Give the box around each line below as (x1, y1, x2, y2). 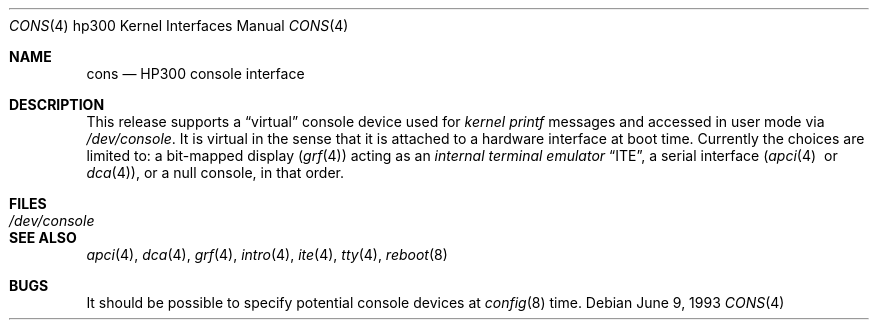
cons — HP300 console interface (86, 65, 305, 82)
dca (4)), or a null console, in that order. (86, 164, 344, 181)
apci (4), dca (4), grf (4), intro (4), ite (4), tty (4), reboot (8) (86, 246, 448, 263)
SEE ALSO (9, 229, 77, 246)
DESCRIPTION (9, 96, 105, 113)
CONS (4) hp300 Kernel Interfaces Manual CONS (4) (9, 17, 349, 34)
